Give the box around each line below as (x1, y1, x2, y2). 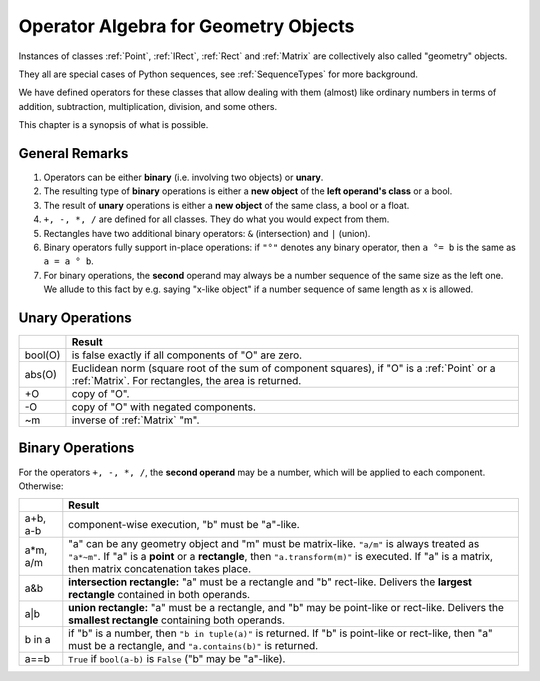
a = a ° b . (43, 255, 94, 267)
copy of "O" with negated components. (71, 400, 257, 414)
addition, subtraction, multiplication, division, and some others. (18, 100, 278, 112)
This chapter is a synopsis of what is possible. (18, 119, 209, 131)
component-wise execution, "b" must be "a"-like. (68, 518, 300, 532)
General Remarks (18, 145, 129, 162)
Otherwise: (18, 480, 64, 492)
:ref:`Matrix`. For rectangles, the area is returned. (71, 374, 302, 388)
